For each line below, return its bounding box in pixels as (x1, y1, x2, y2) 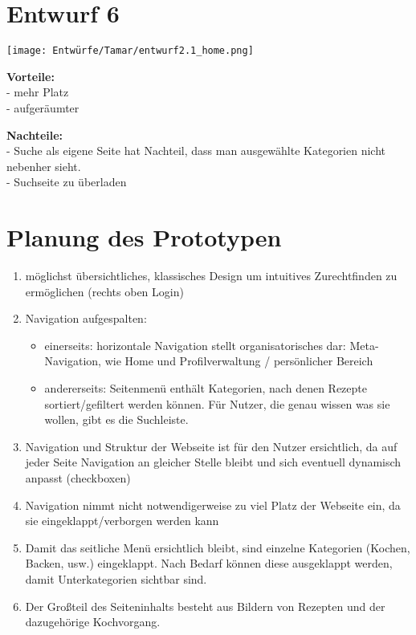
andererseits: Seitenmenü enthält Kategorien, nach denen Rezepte (44, 380, 367, 397)
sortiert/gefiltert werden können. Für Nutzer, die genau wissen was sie (44, 395, 390, 412)
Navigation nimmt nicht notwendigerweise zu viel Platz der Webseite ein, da (25, 496, 401, 513)
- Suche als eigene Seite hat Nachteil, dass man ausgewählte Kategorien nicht (6, 142, 386, 159)
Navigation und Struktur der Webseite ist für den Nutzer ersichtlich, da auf (25, 438, 398, 454)
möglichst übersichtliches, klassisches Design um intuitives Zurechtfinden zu (25, 267, 398, 284)
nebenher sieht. (6, 157, 81, 174)
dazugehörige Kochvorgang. (25, 613, 161, 630)
